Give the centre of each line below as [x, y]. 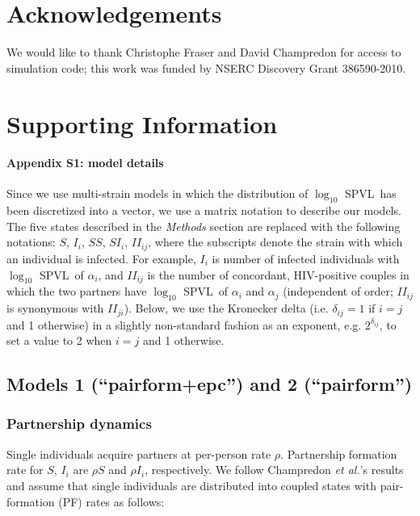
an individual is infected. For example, [101, 258]
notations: [31, 242]
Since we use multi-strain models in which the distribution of [157, 193]
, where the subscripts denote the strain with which [275, 242]
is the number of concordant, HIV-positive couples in [278, 274]
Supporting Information [142, 123]
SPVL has [370, 193]
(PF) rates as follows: [111, 501]
